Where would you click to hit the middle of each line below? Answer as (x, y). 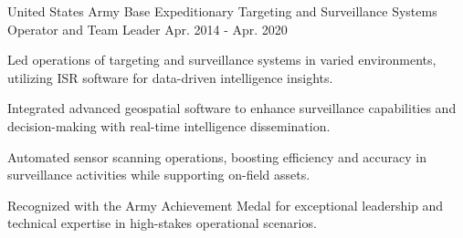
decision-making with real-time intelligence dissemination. (169, 125)
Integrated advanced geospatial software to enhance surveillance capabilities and (232, 108)
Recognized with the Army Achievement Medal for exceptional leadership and (226, 205)
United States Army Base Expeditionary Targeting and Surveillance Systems (222, 11)
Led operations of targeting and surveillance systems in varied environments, (222, 60)
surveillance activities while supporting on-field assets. (159, 175)
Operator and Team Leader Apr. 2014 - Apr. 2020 (147, 29)
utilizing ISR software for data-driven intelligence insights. (170, 77)
